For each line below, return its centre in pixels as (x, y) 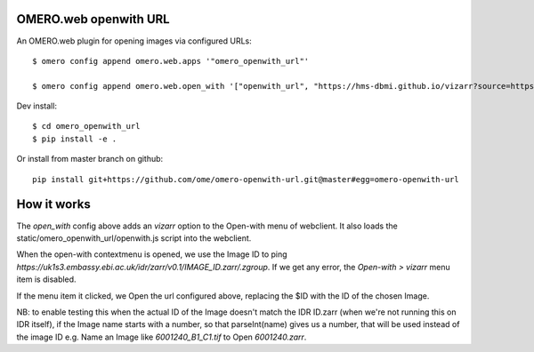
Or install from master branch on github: (90, 159)
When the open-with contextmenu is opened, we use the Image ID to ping (152, 254)
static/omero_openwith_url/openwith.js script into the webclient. (134, 238)
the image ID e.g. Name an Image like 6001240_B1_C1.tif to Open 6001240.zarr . (162, 337)
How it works (53, 204)
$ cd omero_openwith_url (86, 126)
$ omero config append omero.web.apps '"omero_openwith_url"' (171, 61)
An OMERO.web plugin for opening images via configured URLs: (134, 41)
